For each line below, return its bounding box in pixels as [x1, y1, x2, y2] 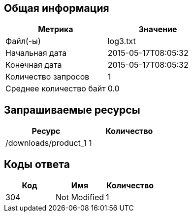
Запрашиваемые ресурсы [4, 103, 140, 116]
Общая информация [4, 2, 109, 14]
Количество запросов [5, 72, 90, 82]
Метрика [38, 24, 73, 35]
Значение [138, 24, 177, 35]
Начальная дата [5, 48, 67, 58]
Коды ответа [4, 158, 70, 171]
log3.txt [107, 36, 136, 46]
